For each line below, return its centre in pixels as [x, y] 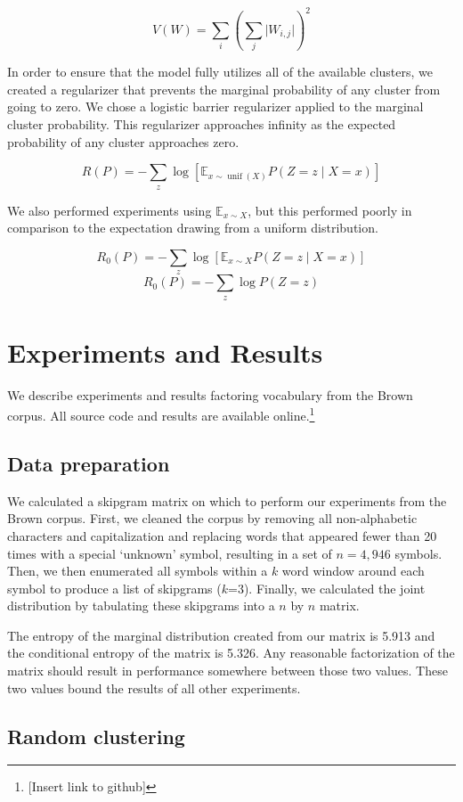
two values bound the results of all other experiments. [154, 687]
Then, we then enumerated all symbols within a [138, 571]
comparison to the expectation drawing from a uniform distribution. [193, 228]
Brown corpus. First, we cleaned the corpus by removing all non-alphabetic [212, 518]
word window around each [353, 571]
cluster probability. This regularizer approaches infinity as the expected [202, 124]
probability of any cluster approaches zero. [123, 141]
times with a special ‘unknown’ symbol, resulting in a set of [170, 553]
